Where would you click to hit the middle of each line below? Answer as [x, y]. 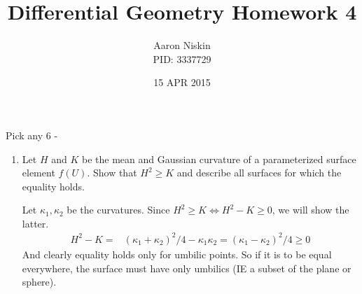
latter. [35, 223]
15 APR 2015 [182, 82]
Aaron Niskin [182, 45]
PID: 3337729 [182, 58]
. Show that [112, 173]
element [39, 173]
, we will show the [311, 210]
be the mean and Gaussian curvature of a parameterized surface [219, 159]
